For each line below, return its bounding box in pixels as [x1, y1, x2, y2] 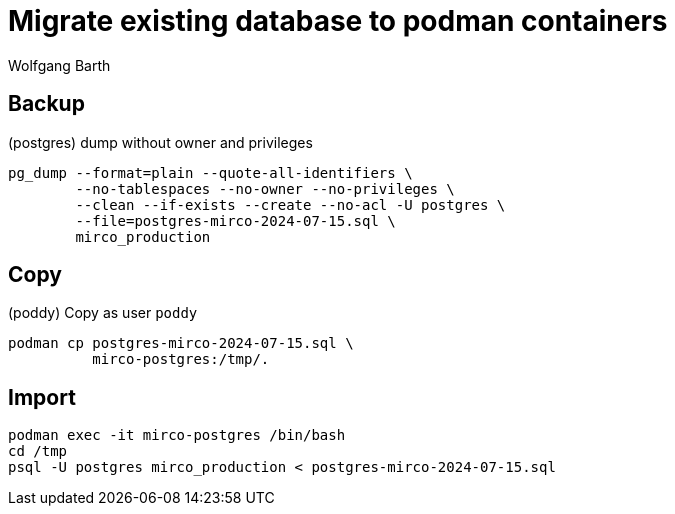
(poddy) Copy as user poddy [8, 304, 198, 322]
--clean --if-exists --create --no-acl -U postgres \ [75, 196, 506, 213]
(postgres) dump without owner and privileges [8, 133, 313, 151]
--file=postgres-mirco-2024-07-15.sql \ [75, 212, 396, 229]
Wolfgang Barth [8, 56, 111, 74]
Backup [8, 91, 85, 117]
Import [8, 384, 76, 410]
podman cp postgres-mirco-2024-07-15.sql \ [8, 335, 354, 352]
